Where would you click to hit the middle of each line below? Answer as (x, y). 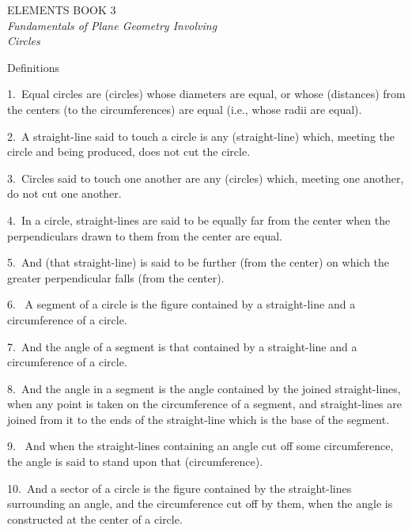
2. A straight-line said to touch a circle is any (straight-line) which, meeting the (201, 136)
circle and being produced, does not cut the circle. (129, 151)
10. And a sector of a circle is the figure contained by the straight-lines (180, 488)
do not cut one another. (64, 193)
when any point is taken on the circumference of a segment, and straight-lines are (204, 404)
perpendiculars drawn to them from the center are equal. (145, 235)
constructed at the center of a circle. (95, 519)
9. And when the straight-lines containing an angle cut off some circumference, (200, 446)
